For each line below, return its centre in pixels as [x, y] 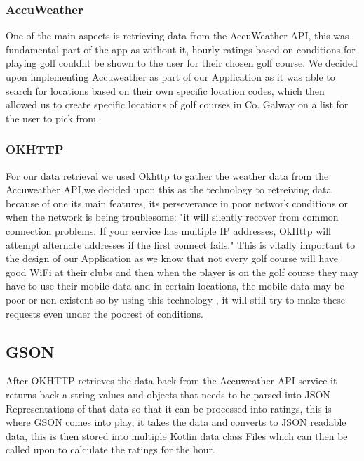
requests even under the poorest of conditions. [105, 313]
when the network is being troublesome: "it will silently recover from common [172, 217]
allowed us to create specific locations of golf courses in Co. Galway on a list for [177, 104]
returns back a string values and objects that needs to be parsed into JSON [168, 394]
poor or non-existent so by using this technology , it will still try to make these [175, 299]
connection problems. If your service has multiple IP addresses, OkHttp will [168, 230]
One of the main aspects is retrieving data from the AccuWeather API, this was [177, 35]
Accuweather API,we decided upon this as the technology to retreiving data [169, 189]
